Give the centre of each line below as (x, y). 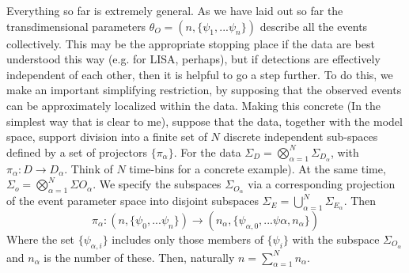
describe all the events (314, 26)
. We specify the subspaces (157, 184)
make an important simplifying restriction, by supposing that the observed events (204, 90)
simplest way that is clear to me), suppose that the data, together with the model (204, 121)
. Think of (89, 168)
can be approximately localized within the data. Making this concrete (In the (194, 105)
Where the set (41, 239)
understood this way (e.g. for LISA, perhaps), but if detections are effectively (193, 59)
